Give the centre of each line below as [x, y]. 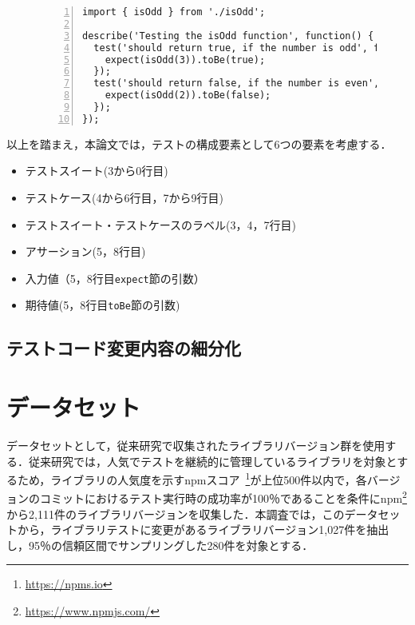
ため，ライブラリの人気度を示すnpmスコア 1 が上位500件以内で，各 [192, 478]
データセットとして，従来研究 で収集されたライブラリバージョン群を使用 [196, 445]
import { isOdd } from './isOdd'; [174, 12]
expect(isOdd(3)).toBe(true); [185, 60]
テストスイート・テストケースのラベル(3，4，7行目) [160, 224]
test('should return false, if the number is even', [237, 84]
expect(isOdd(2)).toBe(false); [188, 96]
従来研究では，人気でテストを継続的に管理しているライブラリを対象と [213, 461]
